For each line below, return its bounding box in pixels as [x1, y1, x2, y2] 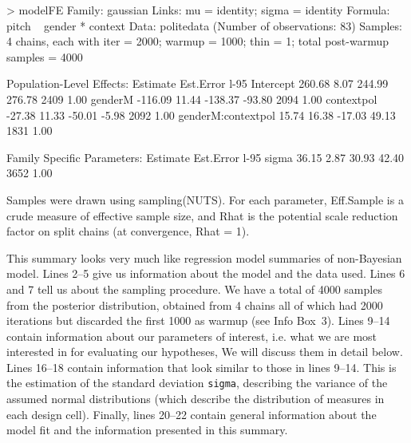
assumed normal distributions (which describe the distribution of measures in [6, 390, 385, 407]
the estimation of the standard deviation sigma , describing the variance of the [6, 374, 388, 391]
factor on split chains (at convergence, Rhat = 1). [6, 223, 250, 239]
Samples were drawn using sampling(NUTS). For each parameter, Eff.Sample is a [6, 191, 404, 208]
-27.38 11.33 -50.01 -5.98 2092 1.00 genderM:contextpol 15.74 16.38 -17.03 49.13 [6, 106, 396, 123]
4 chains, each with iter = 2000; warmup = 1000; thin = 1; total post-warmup [6, 33, 389, 49]
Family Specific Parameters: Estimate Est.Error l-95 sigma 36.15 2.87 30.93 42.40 [6, 148, 405, 165]
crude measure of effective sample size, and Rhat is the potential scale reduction [6, 207, 398, 223]
